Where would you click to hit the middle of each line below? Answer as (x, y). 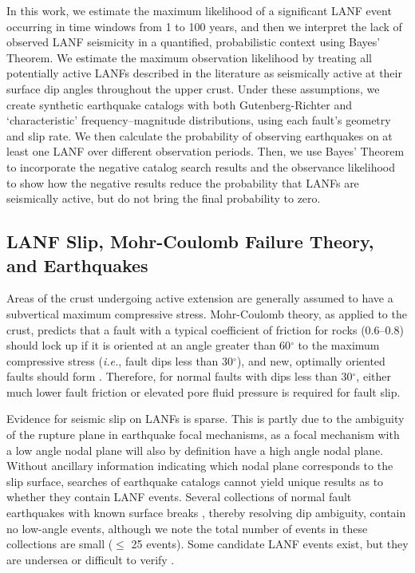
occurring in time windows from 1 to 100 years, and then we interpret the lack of (204, 26)
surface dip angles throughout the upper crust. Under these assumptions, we (193, 88)
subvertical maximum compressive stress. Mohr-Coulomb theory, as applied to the (207, 313)
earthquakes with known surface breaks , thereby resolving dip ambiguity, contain (206, 513)
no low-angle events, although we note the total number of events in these (187, 528)
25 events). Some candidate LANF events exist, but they (270, 544)
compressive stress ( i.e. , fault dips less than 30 (120, 360)
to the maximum (339, 345)
